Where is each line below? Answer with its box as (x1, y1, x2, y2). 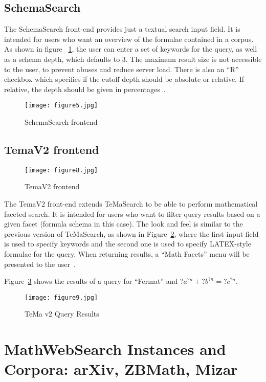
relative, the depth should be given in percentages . (4, 83, 166, 94)
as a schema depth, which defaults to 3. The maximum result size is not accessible (4, 53, 262, 64)
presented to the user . (4, 258, 76, 269)
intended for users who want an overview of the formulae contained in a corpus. (4, 33, 254, 44)
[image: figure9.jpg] (25, 294, 98, 301)
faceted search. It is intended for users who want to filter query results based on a (4, 208, 260, 219)
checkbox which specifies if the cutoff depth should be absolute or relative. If (4, 74, 244, 84)
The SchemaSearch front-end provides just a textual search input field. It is (4, 24, 240, 34)
